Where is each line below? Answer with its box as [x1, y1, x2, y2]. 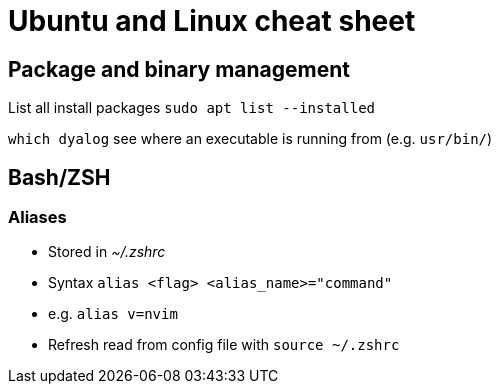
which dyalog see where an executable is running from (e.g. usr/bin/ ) [8, 130, 493, 148]
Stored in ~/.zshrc [48, 243, 166, 261]
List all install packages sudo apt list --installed [8, 99, 375, 117]
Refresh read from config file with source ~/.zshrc [48, 336, 400, 354]
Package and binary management [8, 56, 351, 82]
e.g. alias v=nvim [48, 305, 178, 323]
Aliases [8, 207, 67, 228]
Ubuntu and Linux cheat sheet [8, 4, 416, 38]
